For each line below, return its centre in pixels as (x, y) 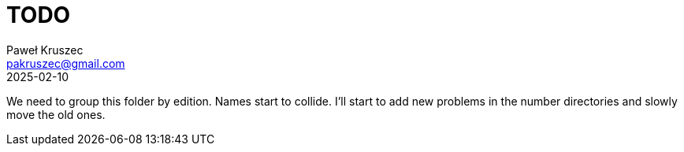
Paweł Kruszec (45, 50)
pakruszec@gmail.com (66, 63)
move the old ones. (56, 114)
